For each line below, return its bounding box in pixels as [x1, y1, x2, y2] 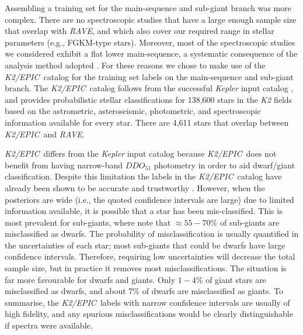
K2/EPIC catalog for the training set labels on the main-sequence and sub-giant [5, 70, 294, 82]
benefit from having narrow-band [5, 158, 123, 171]
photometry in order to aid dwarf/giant [154, 158, 295, 171]
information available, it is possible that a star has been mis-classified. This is [5, 205, 283, 217]
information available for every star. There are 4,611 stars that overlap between [5, 116, 289, 128]
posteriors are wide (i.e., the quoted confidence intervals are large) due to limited [5, 193, 294, 205]
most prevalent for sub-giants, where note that [5, 216, 171, 228]
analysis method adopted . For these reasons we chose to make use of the [5, 58, 266, 71]
